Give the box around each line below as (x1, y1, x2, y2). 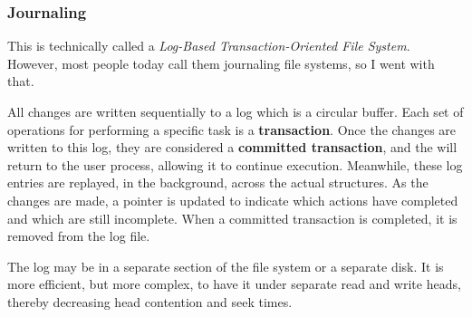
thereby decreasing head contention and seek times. (7, 292, 293, 311)
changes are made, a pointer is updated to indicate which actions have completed (7, 190, 458, 209)
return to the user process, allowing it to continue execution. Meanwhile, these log (7, 155, 463, 174)
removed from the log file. (7, 226, 150, 245)
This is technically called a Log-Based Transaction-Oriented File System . (7, 36, 410, 55)
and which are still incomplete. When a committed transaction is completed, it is (7, 208, 458, 227)
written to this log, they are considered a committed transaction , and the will (7, 138, 458, 157)
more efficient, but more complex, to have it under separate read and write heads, (7, 274, 461, 293)
